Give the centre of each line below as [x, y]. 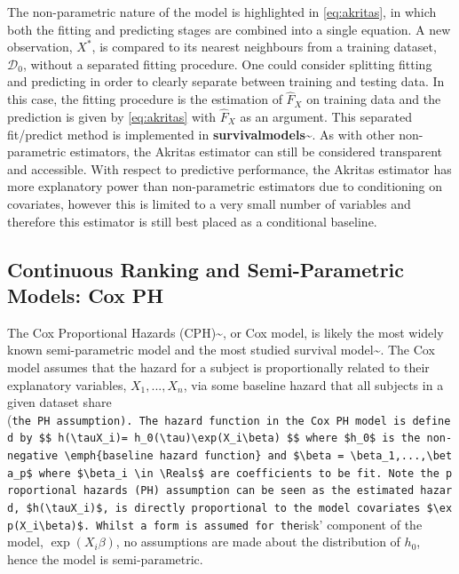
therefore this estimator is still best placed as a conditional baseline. [192, 221]
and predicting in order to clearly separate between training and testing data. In [226, 81]
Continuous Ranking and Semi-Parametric [206, 269]
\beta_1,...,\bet [401, 456]
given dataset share [59, 402]
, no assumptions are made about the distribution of [258, 542]
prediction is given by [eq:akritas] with [112, 116]
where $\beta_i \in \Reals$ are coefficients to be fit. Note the [239, 473]
